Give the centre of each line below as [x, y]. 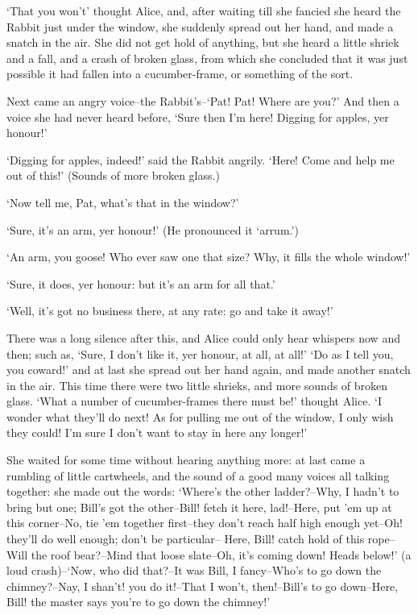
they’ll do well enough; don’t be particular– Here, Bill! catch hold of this [186, 539]
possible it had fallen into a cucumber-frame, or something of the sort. [180, 74]
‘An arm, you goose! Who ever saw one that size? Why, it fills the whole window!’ [209, 257]
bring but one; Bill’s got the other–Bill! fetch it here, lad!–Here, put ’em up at [199, 507]
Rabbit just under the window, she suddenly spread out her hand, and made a [200, 26]
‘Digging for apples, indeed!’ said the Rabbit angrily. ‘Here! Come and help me [201, 159]
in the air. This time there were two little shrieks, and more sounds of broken [197, 385]
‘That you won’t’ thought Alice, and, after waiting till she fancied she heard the [204, 10]
